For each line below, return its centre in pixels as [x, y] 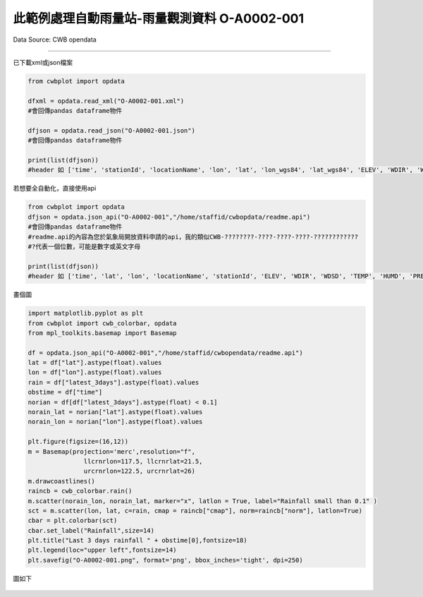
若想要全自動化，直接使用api [55, 188]
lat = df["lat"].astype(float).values [95, 363]
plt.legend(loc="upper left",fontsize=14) [102, 550]
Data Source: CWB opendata [55, 40]
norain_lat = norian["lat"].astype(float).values [115, 412]
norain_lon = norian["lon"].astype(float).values [115, 422]
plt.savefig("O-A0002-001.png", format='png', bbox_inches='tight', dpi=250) [165, 560]
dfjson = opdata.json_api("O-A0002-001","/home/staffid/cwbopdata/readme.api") [169, 217]
